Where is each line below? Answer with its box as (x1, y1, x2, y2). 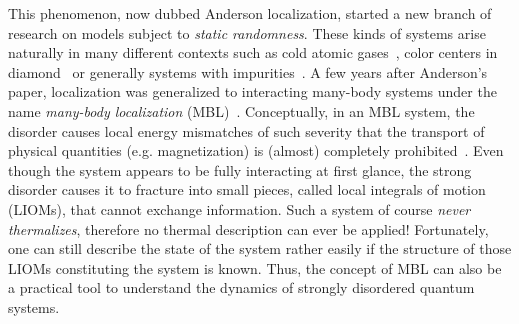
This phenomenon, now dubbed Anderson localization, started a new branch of (8, 3, 492, 23)
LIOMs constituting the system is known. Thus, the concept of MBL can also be (8, 257, 502, 278)
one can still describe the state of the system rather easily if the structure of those (8, 238, 512, 259)
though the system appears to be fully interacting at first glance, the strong (8, 159, 472, 180)
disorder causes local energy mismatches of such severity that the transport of (8, 120, 485, 141)
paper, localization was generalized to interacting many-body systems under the (8, 81, 497, 102)
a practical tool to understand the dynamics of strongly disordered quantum (8, 277, 475, 298)
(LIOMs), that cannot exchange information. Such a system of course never (8, 198, 471, 219)
